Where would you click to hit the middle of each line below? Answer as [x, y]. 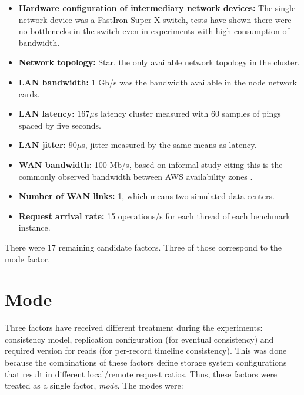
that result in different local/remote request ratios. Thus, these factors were [141, 373]
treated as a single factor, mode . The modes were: [94, 385]
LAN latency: [46, 113]
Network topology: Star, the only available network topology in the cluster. [159, 62]
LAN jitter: [42, 145]
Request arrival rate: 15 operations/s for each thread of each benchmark [154, 215]
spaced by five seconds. [60, 125]
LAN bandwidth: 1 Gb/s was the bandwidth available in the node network [158, 82]
